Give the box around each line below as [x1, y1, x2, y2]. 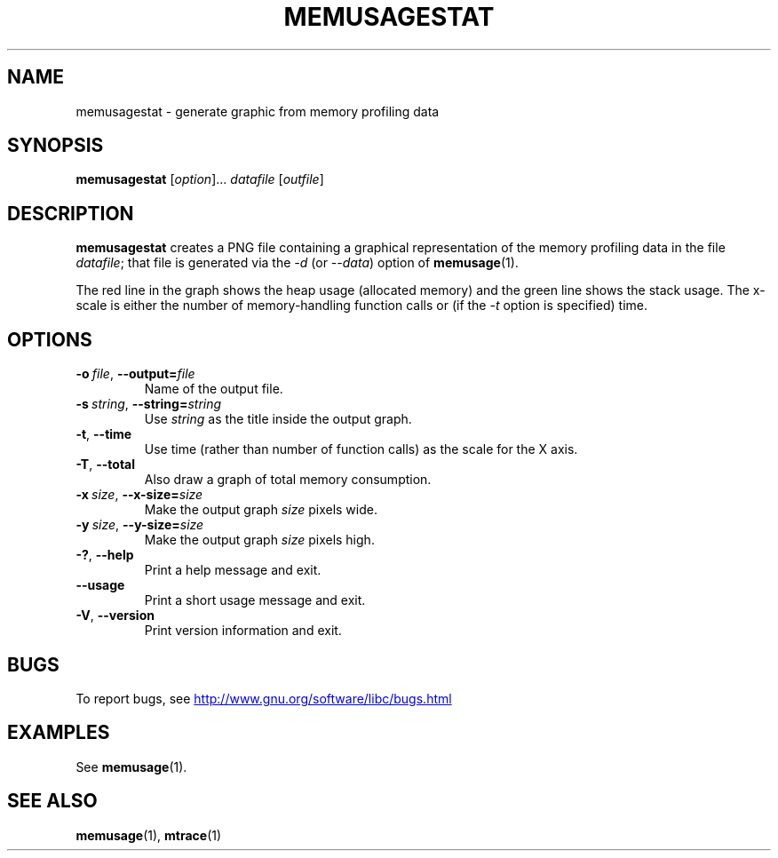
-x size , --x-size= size [75, 487, 203, 503]
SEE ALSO [7, 790, 98, 813]
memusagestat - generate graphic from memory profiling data [75, 103, 440, 119]
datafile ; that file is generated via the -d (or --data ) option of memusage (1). [75, 255, 519, 271]
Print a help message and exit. [144, 562, 322, 578]
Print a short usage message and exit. [144, 592, 366, 608]
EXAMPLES [7, 721, 110, 744]
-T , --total [75, 457, 135, 473]
